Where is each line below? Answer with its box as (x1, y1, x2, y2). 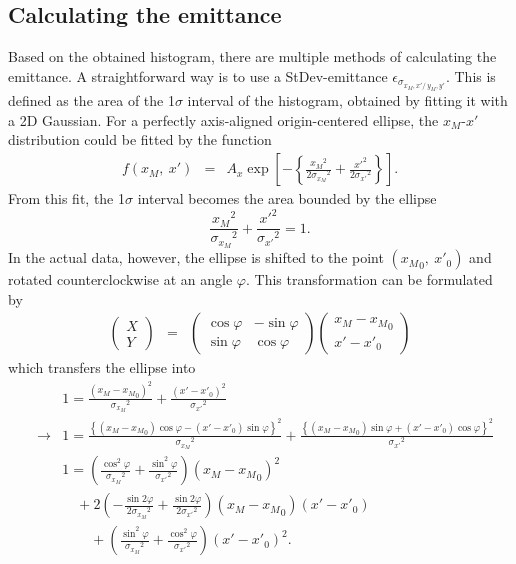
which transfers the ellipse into (8, 357, 196, 378)
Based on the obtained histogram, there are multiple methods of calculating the (8, 46, 497, 67)
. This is (445, 65, 496, 86)
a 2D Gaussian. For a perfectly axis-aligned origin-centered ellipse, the (8, 109, 439, 130)
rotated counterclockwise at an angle (8, 269, 233, 290)
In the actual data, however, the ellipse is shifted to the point (8, 247, 384, 268)
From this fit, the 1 (8, 188, 125, 209)
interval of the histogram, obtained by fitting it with (187, 90, 508, 111)
